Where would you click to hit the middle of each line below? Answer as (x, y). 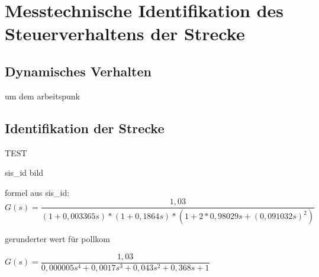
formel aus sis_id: (37, 192)
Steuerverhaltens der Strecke (125, 33)
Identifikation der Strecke (85, 128)
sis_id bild (24, 173)
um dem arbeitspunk (42, 96)
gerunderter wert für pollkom (57, 239)
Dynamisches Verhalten (78, 71)
